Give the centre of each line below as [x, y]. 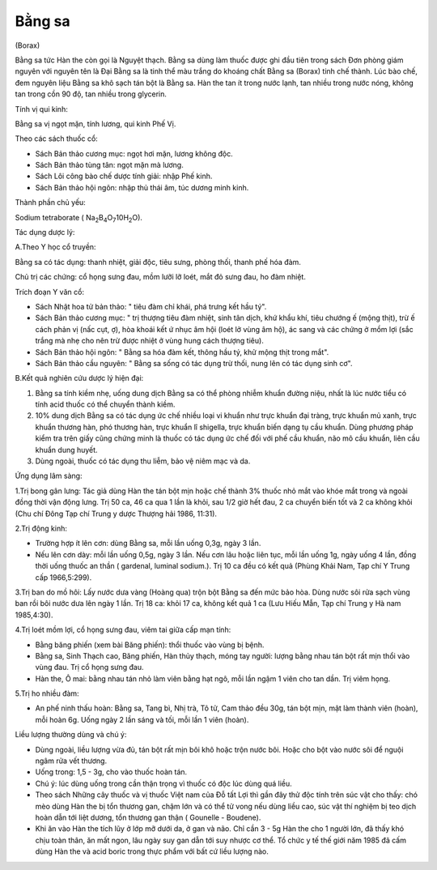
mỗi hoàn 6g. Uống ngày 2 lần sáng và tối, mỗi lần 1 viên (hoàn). [142, 719]
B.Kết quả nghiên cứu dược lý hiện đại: [79, 378]
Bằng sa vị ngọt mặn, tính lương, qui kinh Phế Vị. [95, 124]
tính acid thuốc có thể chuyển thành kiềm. [105, 404]
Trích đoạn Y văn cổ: [50, 292]
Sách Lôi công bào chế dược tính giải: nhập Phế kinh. [124, 176]
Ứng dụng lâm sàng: [49, 476]
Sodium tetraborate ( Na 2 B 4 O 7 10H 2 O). [79, 218]
